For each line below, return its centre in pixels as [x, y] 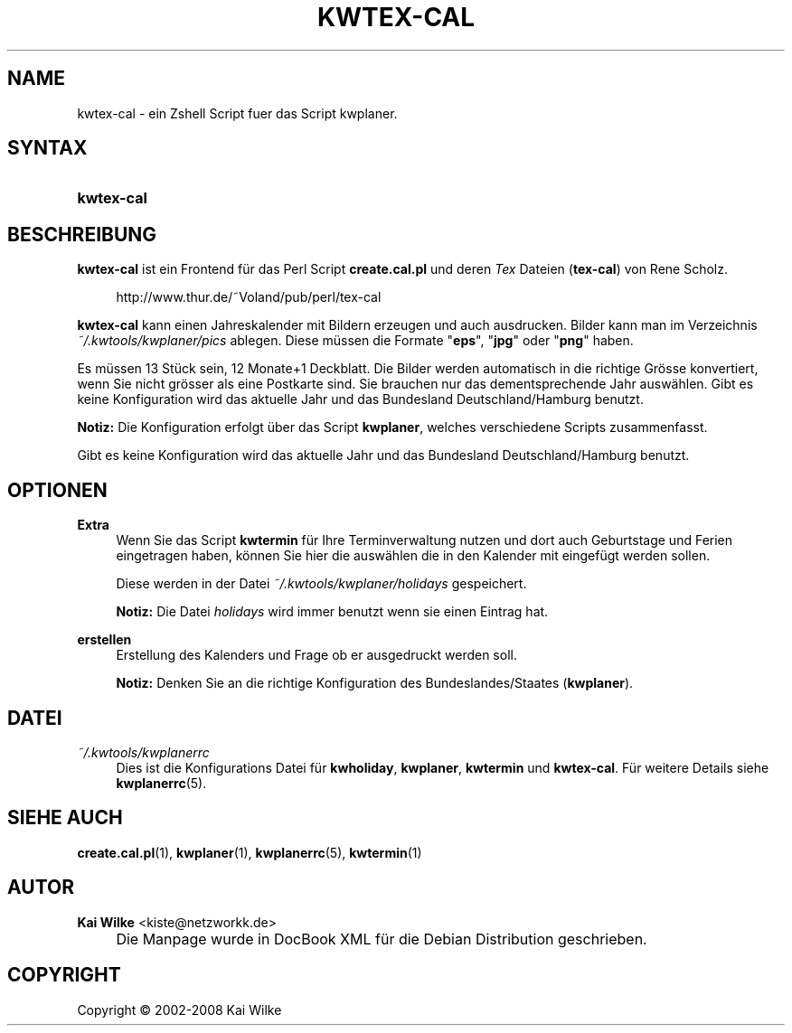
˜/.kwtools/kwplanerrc [143, 752]
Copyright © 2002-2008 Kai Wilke [179, 1010]
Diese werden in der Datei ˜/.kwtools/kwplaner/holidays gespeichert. [321, 584]
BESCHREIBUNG [82, 234]
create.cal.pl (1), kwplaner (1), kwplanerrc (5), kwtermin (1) [250, 852]
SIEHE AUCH [65, 818]
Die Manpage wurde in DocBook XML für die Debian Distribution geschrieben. [382, 939]
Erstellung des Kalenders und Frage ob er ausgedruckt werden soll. [316, 655]
